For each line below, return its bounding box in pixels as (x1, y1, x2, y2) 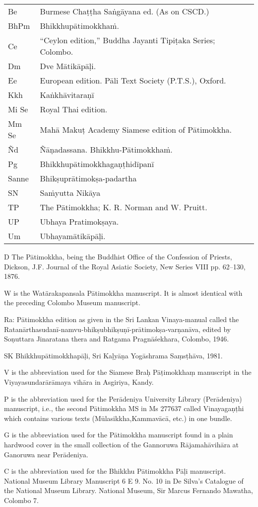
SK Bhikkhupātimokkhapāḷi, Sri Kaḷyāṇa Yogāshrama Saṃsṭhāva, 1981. (4, 350, 223, 360)
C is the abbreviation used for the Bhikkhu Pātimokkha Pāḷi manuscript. (4, 466, 226, 476)
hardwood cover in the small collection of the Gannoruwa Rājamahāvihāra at (4, 439, 239, 449)
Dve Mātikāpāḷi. (40, 60, 96, 72)
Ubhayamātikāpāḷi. (40, 230, 106, 242)
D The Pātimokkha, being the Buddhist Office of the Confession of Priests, (4, 252, 232, 261)
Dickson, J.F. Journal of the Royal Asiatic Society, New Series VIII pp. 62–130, (4, 261, 246, 271)
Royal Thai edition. (40, 103, 108, 115)
